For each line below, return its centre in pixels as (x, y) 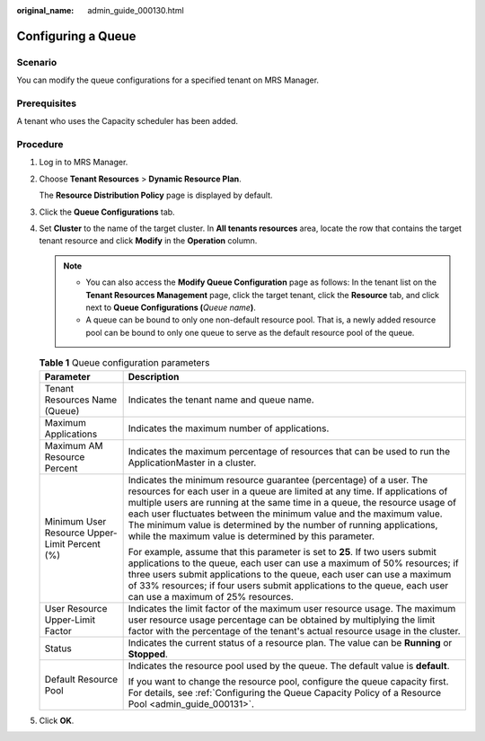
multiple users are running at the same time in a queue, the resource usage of (292, 502)
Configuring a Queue (76, 36)
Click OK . (57, 720)
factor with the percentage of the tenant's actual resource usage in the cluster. (295, 631)
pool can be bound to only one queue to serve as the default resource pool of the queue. (250, 332)
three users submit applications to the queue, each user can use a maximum (290, 574)
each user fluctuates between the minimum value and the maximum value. (286, 514)
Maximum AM (74, 445)
